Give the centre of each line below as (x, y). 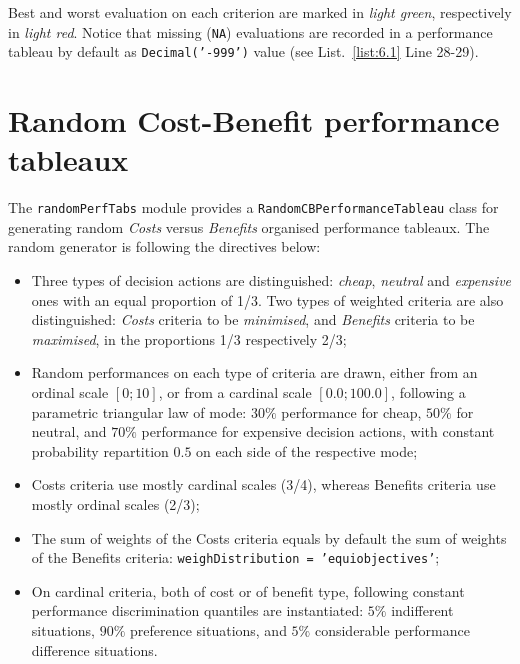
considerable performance (392, 630)
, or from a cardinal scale (235, 392)
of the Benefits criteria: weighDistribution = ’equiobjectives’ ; (235, 557)
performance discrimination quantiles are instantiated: (197, 610)
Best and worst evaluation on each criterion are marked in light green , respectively (260, 12)
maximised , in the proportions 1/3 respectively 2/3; (189, 338)
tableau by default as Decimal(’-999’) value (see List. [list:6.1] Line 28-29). (243, 51)
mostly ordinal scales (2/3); (115, 504)
